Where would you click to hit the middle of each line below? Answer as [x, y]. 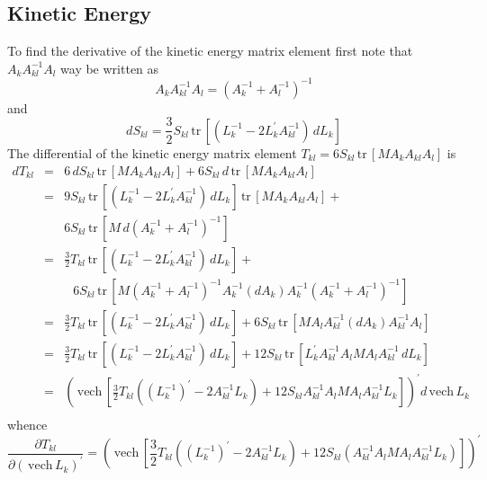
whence [27, 425]
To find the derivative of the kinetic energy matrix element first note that [210, 51]
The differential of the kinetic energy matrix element [152, 152]
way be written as [110, 68]
